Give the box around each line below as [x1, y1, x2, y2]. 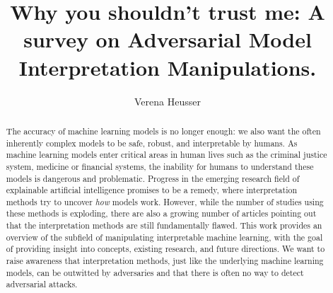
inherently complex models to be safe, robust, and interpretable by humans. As [6, 137, 298, 149]
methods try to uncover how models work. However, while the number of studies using [6, 195, 324, 207]
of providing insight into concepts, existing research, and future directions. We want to [6, 243, 325, 255]
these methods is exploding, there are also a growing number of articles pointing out [6, 207, 317, 219]
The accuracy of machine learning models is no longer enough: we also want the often [6, 125, 321, 137]
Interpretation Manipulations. [18, 52, 317, 81]
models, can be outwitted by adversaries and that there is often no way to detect [6, 266, 304, 278]
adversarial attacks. [6, 278, 78, 290]
